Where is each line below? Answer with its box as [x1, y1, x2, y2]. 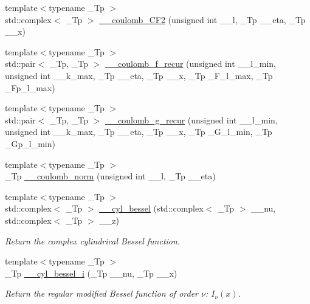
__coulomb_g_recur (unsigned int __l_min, [105, 113, 278, 126]
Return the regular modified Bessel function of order [5, 287, 198, 300]
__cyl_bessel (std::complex [99, 202, 204, 215]
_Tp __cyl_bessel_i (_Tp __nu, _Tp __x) [5, 266, 177, 279]
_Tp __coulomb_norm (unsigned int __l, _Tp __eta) [5, 170, 216, 182]
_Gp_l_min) [5, 137, 55, 150]
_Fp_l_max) [5, 81, 55, 94]
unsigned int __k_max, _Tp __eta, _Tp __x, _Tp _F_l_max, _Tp [5, 69, 273, 81]
